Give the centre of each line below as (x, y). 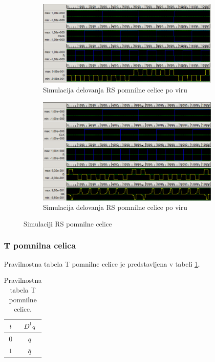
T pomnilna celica (40, 245)
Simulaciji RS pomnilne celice (68, 223)
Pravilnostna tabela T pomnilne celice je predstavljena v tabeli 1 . (102, 263)
